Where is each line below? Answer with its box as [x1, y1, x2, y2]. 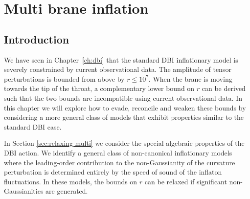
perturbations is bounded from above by [4, 73, 125, 84]
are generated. [45, 186, 88, 196]
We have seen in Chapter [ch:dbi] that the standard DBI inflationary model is [4, 54, 238, 65]
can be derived [202, 83, 246, 93]
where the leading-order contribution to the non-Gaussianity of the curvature [4, 157, 235, 167]
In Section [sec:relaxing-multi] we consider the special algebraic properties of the [4, 138, 245, 148]
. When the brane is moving [148, 73, 232, 84]
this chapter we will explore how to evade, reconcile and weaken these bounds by [4, 102, 246, 112]
